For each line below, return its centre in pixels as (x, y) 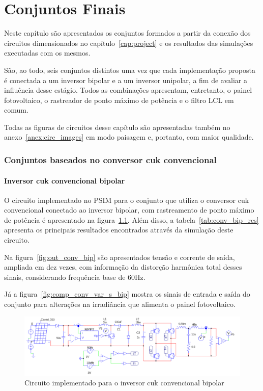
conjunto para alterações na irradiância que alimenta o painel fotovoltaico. (120, 304)
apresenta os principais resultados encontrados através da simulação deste (119, 230)
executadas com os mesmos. (47, 53)
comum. (16, 110)
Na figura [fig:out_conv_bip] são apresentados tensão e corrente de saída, (120, 257)
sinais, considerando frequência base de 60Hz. (75, 277)
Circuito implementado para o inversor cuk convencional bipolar (124, 383)
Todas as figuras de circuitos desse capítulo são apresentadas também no (117, 127)
